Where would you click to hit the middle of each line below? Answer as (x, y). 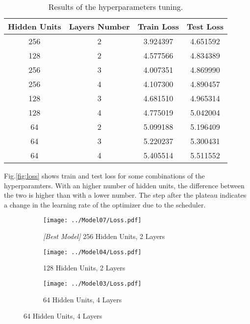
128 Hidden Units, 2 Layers (84, 268)
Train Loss (158, 26)
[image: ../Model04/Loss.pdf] (92, 252)
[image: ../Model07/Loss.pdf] (92, 221)
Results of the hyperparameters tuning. (116, 7)
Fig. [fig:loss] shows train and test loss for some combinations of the (104, 176)
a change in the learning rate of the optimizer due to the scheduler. (105, 204)
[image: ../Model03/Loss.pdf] (92, 283)
